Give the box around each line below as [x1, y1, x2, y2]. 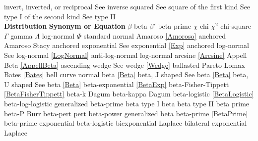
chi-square [220, 21, 251, 31]
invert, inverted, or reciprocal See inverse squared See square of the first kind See [4, 1, 251, 11]
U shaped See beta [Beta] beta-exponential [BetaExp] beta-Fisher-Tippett [4, 79, 229, 89]
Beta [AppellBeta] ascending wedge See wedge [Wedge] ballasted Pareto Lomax [4, 59, 245, 70]
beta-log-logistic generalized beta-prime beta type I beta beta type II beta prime [4, 98, 250, 108]
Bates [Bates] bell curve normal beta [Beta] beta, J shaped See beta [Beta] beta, [4, 69, 249, 80]
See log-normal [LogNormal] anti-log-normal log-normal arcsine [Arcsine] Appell [4, 49, 247, 60]
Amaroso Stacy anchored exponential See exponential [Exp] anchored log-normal [4, 40, 249, 50]
